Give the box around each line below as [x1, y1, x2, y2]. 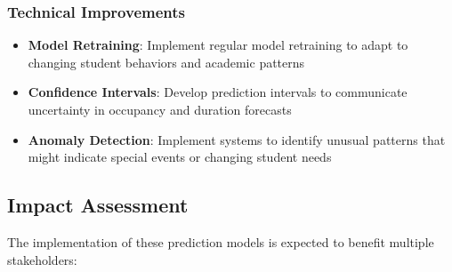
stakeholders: [7, 250, 77, 268]
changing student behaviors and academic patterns [28, 52, 305, 71]
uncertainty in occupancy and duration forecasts [28, 100, 292, 118]
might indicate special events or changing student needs [28, 148, 332, 166]
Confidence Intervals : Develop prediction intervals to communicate [28, 83, 408, 101]
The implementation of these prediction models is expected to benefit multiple [7, 232, 434, 251]
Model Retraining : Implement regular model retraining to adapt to [28, 36, 408, 54]
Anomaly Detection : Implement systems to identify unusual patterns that [28, 130, 446, 148]
